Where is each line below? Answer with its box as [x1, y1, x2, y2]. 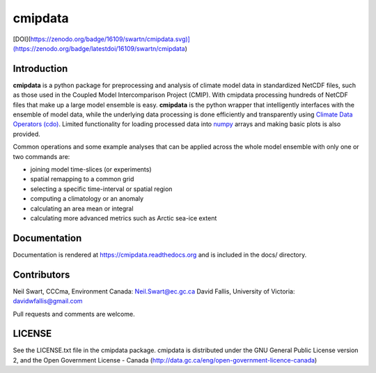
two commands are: [13, 152, 70, 160]
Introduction [13, 63, 68, 75]
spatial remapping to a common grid [30, 175, 134, 183]
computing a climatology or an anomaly [30, 195, 144, 203]
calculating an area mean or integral [30, 204, 134, 213]
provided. [13, 130, 41, 138]
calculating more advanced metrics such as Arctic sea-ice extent [30, 213, 217, 222]
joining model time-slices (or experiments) [30, 165, 152, 174]
